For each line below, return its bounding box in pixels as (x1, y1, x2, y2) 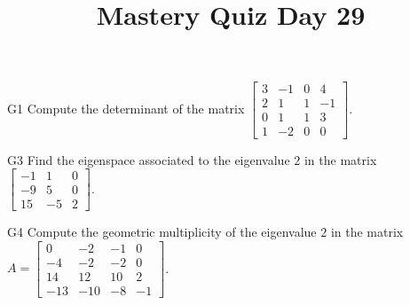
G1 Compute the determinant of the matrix (7, 98, 245, 117)
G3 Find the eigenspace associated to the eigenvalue (7, 150, 290, 168)
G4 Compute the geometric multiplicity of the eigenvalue (7, 223, 317, 241)
